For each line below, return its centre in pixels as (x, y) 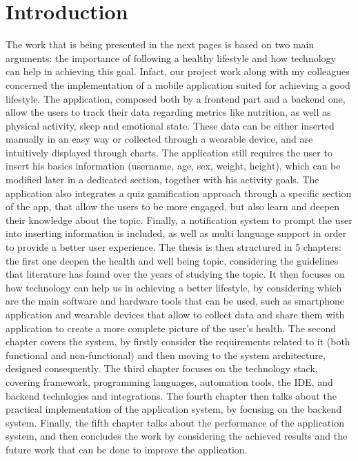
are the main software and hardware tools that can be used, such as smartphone (175, 301)
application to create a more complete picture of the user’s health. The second (171, 328)
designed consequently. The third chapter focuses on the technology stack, (162, 368)
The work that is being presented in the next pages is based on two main (160, 44)
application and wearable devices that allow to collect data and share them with (175, 314)
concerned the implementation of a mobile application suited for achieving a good (178, 84)
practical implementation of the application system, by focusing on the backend (174, 409)
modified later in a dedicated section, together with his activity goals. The (162, 180)
